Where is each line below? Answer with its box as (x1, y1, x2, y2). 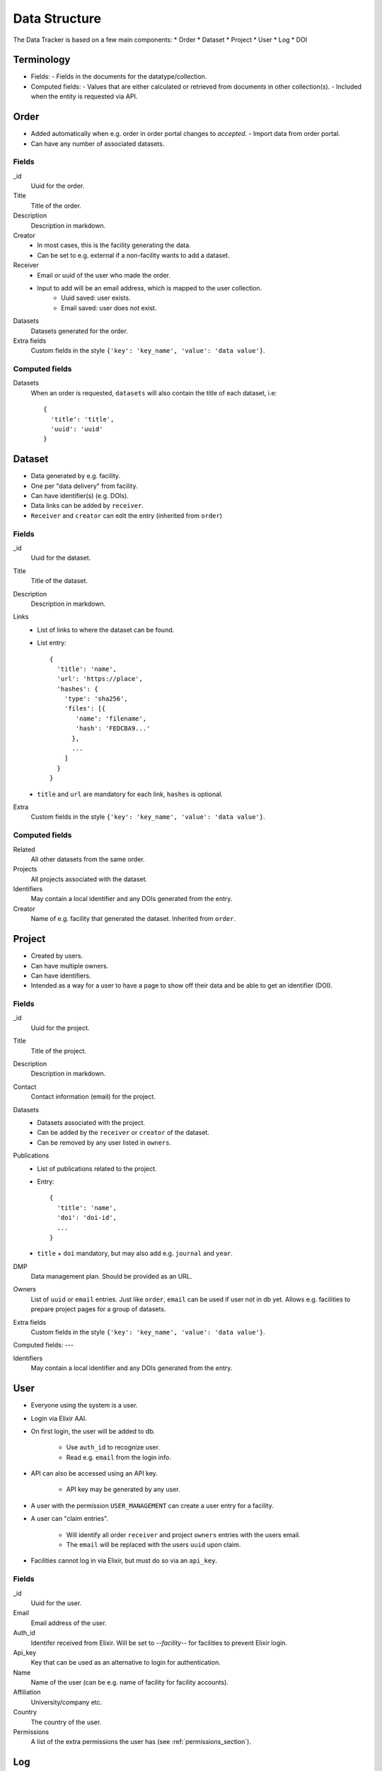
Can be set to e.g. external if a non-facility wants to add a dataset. (37, 251, 230, 259)
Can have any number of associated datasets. (30, 139, 165, 148)
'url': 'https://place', (57, 675, 143, 683)
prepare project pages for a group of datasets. (30, 1305, 166, 1313)
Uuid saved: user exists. (61, 294, 131, 302)
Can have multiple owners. (30, 961, 109, 970)
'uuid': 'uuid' (50, 425, 103, 434)
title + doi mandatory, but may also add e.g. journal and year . (37, 1249, 233, 1257)
